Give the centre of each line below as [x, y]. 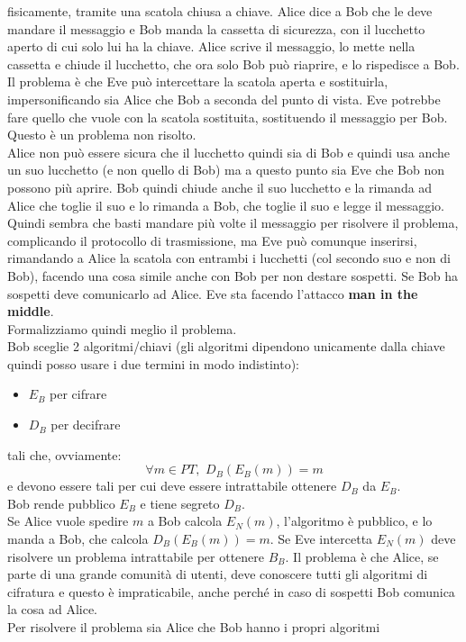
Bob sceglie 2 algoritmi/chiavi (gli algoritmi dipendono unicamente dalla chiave [226, 346]
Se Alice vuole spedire [68, 521]
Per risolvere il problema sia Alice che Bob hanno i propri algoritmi [194, 627]
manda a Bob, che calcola [78, 539]
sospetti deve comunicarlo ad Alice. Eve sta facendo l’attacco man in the [213, 293]
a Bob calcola [185, 521]
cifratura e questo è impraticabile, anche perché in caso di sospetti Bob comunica [231, 591]
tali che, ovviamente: [64, 454]
